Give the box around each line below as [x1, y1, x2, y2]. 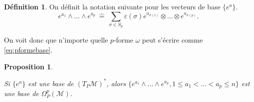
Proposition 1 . [4, 61, 53, 71]
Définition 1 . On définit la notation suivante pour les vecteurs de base [4, 1, 220, 11]
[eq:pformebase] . [4, 44, 53, 54]
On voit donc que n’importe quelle [4, 35, 108, 45]
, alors [106, 78, 126, 88]
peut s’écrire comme [142, 35, 203, 45]
